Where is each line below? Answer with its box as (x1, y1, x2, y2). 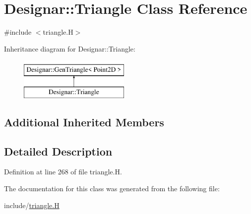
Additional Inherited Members (4, 114, 164, 129)
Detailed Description (4, 143, 113, 159)
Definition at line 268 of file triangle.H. (4, 166, 122, 177)
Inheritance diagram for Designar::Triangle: (4, 43, 135, 53)
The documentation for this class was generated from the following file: (4, 183, 220, 194)
